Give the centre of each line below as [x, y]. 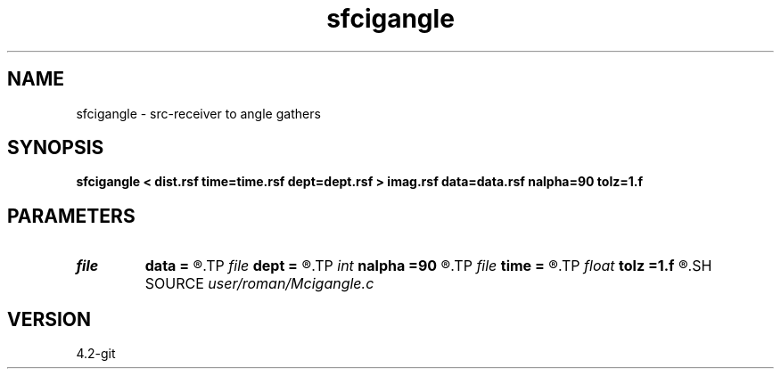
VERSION [49, 319]
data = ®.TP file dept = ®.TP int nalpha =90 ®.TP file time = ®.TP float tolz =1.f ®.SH [428, 266]
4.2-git [96, 354]
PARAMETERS [71, 216]
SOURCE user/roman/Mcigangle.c [259, 284]
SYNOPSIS [56, 148]
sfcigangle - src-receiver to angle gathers [198, 113]
